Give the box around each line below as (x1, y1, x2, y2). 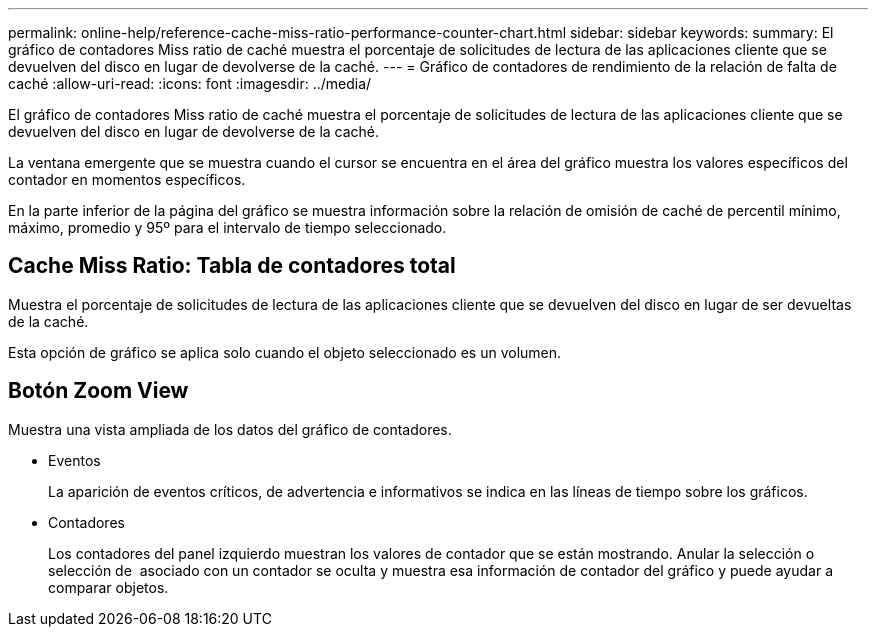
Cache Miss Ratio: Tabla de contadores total (8, 253, 456, 279)
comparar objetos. (48, 578, 169, 596)
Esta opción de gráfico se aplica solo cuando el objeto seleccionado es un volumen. (8, 343, 562, 361)
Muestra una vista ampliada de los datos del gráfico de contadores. (8, 420, 452, 438)
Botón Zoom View (8, 378, 189, 404)
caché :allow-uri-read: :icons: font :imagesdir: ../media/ (8, 75, 372, 92)
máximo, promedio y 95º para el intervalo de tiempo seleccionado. (8, 219, 447, 236)
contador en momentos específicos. (8, 171, 246, 188)
